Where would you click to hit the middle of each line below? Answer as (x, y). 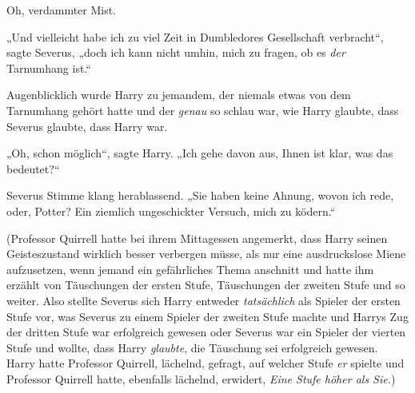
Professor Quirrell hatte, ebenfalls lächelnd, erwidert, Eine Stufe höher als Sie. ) (201, 378)
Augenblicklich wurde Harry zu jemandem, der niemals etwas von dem (179, 95)
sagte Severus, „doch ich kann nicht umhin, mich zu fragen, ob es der (176, 52)
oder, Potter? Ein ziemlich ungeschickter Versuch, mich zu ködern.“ (171, 210)
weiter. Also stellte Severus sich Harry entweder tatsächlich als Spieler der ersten (204, 300)
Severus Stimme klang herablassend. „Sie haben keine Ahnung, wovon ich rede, (200, 195)
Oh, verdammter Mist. (62, 10)
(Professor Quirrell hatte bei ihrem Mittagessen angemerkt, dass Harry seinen (197, 238)
